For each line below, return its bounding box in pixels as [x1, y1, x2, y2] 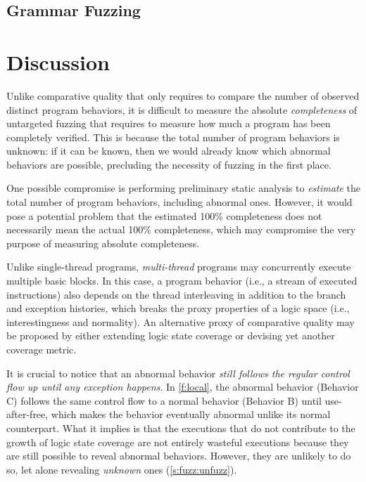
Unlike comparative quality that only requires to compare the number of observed [6, 88, 360, 103]
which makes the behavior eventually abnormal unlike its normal [51, 407, 331, 422]
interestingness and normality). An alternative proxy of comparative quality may [6, 314, 355, 329]
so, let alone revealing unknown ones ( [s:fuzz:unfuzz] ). [6, 462, 237, 476]
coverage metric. [6, 342, 77, 356]
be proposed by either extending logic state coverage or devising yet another [6, 328, 335, 343]
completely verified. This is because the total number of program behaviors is [6, 129, 340, 144]
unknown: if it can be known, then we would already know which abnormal [6, 143, 331, 158]
